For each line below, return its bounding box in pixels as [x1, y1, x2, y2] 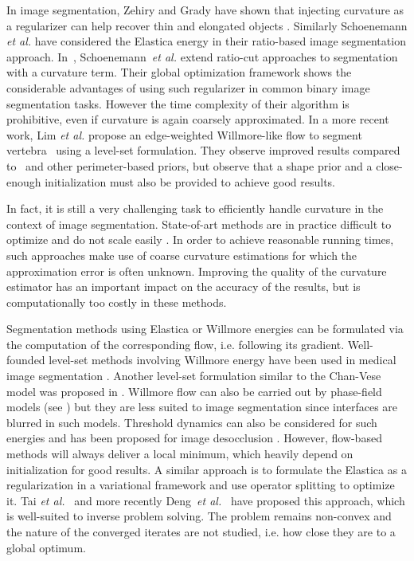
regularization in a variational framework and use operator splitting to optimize [6, 477, 395, 493]
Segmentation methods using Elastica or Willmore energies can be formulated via [6, 320, 404, 337]
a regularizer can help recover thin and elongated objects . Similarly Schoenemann [6, 17, 408, 33]
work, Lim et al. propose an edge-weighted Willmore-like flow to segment [6, 126, 362, 143]
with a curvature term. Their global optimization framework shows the [6, 64, 352, 80]
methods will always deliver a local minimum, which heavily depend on [6, 445, 353, 462]
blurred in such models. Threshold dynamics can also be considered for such [6, 414, 377, 430]
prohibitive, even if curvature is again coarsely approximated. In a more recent [6, 111, 389, 127]
